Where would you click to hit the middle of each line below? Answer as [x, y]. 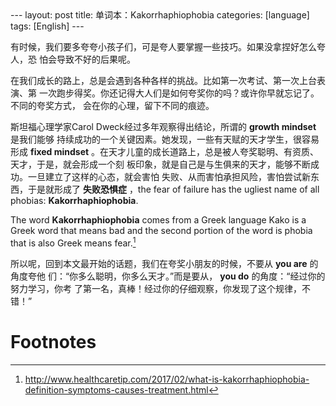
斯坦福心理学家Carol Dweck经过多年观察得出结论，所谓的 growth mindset [163, 126]
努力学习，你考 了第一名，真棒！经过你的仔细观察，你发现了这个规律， [156, 288]
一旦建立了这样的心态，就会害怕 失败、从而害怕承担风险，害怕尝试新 [169, 176]
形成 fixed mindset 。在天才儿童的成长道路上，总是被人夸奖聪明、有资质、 [165, 151]
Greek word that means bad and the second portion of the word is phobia [161, 230]
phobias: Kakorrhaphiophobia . [74, 200]
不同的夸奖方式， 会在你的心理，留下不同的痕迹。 [112, 105]
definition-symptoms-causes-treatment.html [116, 389]
